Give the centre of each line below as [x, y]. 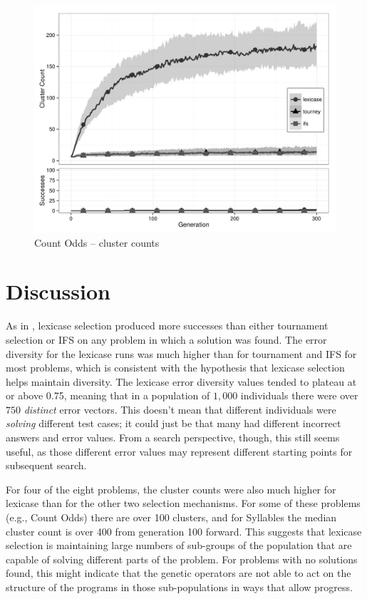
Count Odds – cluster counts [97, 242]
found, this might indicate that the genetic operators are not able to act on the [179, 573]
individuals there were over [299, 395]
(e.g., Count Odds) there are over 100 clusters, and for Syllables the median [171, 517]
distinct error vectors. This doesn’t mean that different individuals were [180, 409]
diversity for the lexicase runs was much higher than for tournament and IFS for [181, 353]
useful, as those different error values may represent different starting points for [179, 451]
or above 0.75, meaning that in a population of [108, 395]
